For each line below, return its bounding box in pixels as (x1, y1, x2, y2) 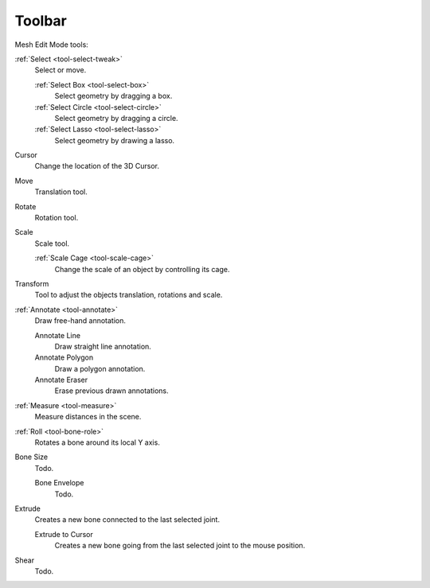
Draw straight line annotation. (54, 341, 151, 351)
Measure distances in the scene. (34, 412, 142, 422)
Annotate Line (34, 330, 81, 340)
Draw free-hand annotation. (34, 316, 127, 325)
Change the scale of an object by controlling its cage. (54, 264, 230, 274)
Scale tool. (34, 239, 70, 248)
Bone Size (14, 452, 48, 461)
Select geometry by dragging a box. (54, 92, 173, 101)
